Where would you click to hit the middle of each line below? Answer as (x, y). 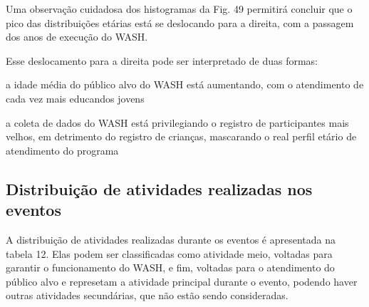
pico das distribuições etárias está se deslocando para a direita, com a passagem (180, 22)
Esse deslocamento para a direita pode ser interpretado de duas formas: (162, 60)
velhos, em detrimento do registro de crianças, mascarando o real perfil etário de (181, 136)
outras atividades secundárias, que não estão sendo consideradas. (147, 295)
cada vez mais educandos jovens (75, 98)
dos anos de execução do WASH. (77, 37)
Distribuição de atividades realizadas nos (159, 188)
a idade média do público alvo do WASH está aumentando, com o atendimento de (185, 84)
